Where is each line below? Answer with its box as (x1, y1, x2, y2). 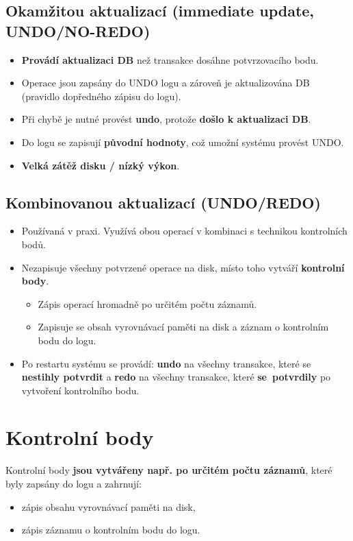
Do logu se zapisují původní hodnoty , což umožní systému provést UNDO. (21, 134, 344, 149)
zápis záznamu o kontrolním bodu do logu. (21, 522, 200, 537)
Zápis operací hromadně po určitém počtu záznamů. (38, 296, 257, 311)
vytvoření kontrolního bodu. (21, 383, 140, 397)
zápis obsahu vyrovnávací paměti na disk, (21, 499, 196, 514)
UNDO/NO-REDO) (5, 20, 151, 41)
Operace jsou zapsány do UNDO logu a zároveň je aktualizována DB (21, 75, 310, 90)
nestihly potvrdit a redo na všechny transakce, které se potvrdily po (21, 370, 331, 384)
